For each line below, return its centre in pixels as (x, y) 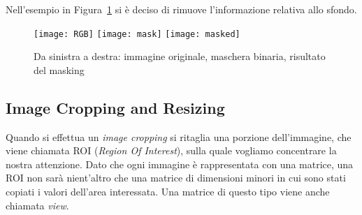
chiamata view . (37, 205)
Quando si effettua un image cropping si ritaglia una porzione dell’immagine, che (179, 136)
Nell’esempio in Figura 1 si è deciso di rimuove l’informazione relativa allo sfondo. (181, 9)
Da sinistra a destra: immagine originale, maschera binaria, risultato (180, 56)
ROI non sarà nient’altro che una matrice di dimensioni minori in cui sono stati (176, 178)
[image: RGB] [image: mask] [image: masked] (137, 34)
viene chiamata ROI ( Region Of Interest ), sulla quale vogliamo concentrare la (171, 150)
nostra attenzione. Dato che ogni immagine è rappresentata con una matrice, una (180, 164)
